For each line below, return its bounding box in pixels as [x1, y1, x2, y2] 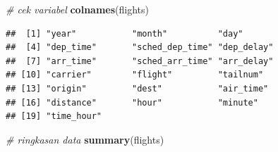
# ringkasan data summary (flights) [6, 132, 164, 146]
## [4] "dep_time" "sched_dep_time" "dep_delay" [6, 42, 274, 53]
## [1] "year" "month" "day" [6, 28, 243, 39]
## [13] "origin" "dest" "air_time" [6, 83, 269, 94]
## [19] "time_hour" [6, 111, 102, 122]
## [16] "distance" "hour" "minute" [6, 97, 258, 108]
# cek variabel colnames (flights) [6, 2, 149, 16]
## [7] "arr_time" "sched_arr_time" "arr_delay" [6, 56, 274, 66]
